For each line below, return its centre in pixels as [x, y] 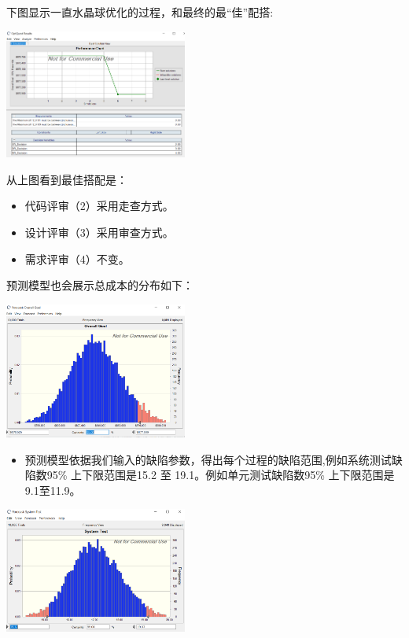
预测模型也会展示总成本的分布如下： [100, 285]
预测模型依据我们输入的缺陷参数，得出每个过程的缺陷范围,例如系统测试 [208, 459]
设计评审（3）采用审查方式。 [99, 232]
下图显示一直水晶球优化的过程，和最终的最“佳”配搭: [140, 12]
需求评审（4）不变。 [77, 258]
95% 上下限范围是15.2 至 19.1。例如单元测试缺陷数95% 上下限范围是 [221, 475]
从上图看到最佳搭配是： [67, 179]
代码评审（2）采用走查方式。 [99, 206]
